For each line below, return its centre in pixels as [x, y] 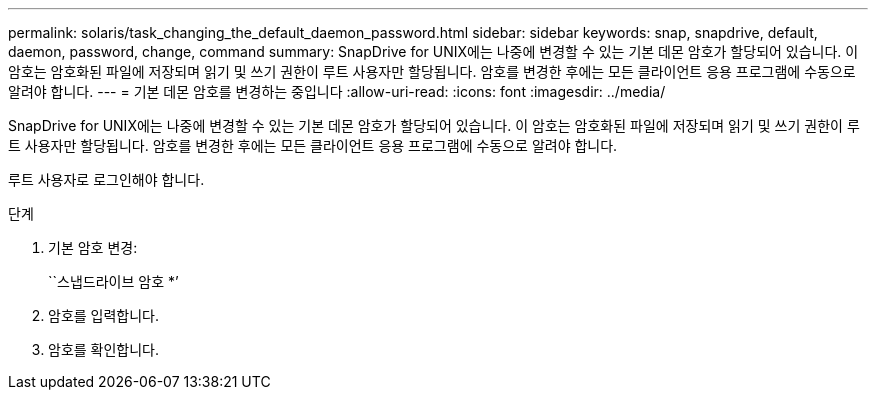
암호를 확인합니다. [104, 349]
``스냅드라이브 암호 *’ [113, 281]
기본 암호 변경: [93, 247]
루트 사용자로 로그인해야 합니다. [106, 179]
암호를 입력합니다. [104, 315]
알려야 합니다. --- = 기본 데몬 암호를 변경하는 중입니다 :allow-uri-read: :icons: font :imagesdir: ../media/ [337, 91]
